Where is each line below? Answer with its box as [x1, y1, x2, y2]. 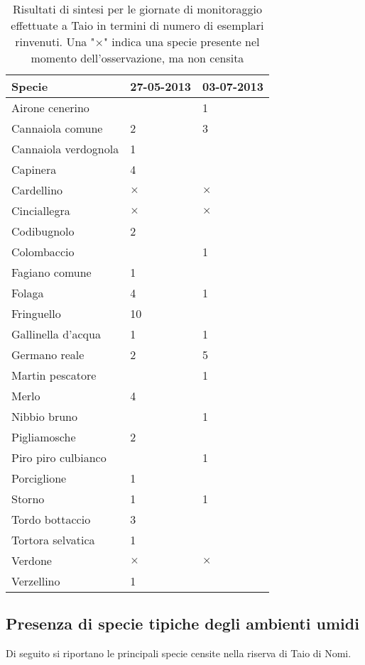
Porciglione [11, 470, 67, 486]
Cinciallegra [11, 202, 70, 219]
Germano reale [11, 346, 85, 363]
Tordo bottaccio [11, 511, 91, 527]
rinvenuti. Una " [15, 33, 95, 50]
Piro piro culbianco [11, 449, 107, 466]
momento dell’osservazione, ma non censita [31, 50, 244, 66]
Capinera [11, 161, 57, 177]
